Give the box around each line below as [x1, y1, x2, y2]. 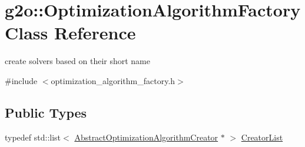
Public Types [5, 103, 87, 121]
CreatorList [241, 131, 283, 143]
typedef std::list [5, 131, 61, 143]
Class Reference [5, 21, 136, 45]
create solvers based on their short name [5, 55, 150, 67]
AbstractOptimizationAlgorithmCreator [74, 131, 218, 143]
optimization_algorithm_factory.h [51, 74, 175, 86]
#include [5, 74, 38, 86]
